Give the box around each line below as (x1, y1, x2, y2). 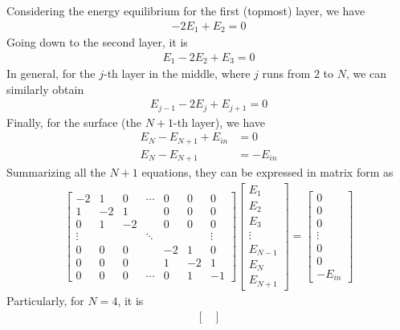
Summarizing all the (6, 164, 106, 181)
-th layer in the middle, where (103, 65, 251, 82)
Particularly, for (6, 291, 84, 308)
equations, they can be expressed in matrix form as (141, 164, 394, 181)
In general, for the (6, 65, 96, 82)
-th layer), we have (173, 113, 265, 130)
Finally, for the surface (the (6, 113, 141, 130)
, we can (345, 65, 387, 82)
